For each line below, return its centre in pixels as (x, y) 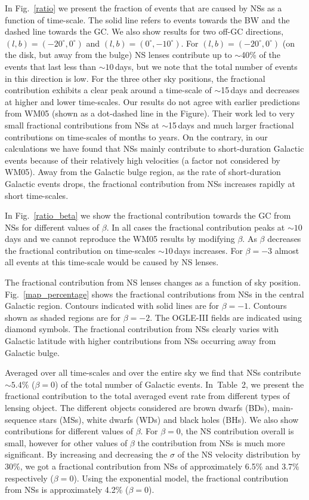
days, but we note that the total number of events (206, 66)
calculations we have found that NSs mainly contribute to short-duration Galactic (154, 148)
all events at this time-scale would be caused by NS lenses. (112, 262)
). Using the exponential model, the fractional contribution (181, 478)
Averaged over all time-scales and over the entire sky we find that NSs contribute (153, 372)
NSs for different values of (52, 227)
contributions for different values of (69, 431)
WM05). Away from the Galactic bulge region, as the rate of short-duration (143, 172)
